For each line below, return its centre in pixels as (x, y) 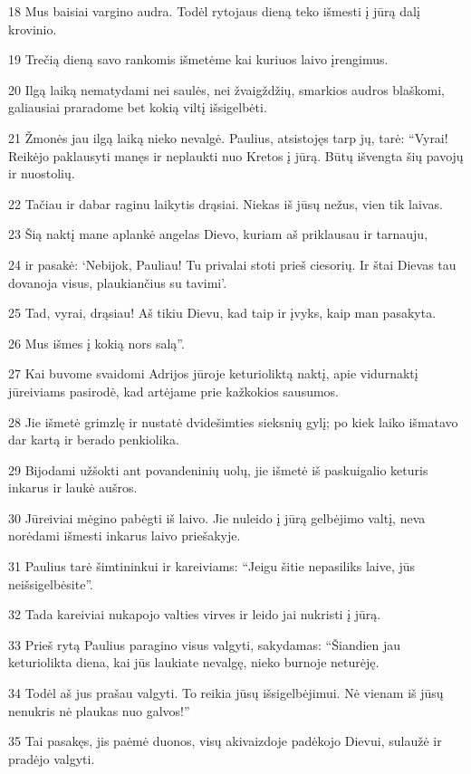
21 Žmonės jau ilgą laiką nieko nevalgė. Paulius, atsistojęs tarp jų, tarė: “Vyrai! (228, 137)
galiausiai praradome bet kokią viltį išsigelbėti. (138, 107)
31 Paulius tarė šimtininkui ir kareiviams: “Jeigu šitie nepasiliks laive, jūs (212, 566)
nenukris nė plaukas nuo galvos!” (99, 710)
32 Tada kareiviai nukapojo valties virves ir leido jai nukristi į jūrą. (195, 614)
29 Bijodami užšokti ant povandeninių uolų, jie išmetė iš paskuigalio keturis (218, 469)
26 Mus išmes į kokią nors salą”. (96, 343)
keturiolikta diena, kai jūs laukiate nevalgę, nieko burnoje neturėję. (194, 662)
